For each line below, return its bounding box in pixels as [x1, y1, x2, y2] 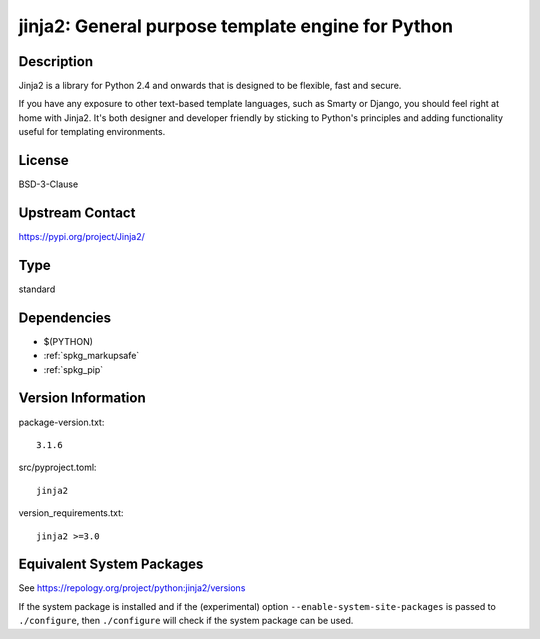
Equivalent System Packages [18, 556, 204, 573]
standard [18, 283, 56, 295]
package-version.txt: [18, 416, 105, 428]
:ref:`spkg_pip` [43, 363, 104, 375]
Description [18, 53, 94, 70]
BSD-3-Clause [18, 178, 79, 190]
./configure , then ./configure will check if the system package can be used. [18, 615, 354, 627]
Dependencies [18, 309, 112, 326]
